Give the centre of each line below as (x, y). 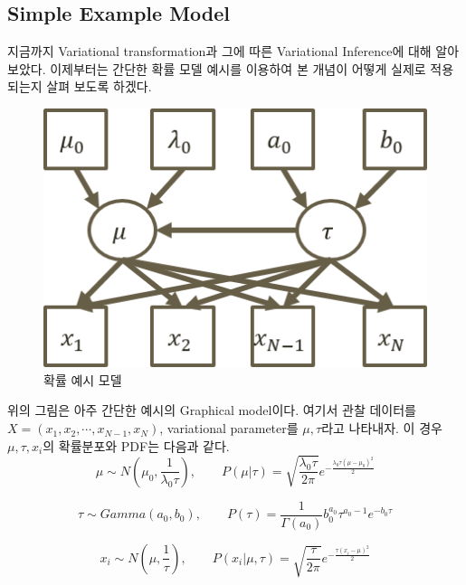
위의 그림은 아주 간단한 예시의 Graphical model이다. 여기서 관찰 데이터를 (212, 410)
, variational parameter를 (229, 428)
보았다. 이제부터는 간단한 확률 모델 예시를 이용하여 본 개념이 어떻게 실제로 (217, 68)
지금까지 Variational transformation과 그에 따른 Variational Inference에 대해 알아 (233, 51)
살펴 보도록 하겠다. (99, 86)
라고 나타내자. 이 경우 (382, 428)
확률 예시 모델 (83, 379)
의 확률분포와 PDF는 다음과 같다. (136, 445)
